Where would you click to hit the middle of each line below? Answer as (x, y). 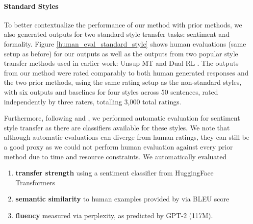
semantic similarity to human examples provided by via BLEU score (122, 199)
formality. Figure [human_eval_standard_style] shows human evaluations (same (125, 43)
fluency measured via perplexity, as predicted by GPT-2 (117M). (114, 215)
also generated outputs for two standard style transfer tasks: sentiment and (117, 34)
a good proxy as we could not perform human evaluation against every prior (118, 146)
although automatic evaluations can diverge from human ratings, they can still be (127, 137)
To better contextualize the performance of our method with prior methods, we (123, 24)
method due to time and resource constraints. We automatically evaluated (115, 156)
